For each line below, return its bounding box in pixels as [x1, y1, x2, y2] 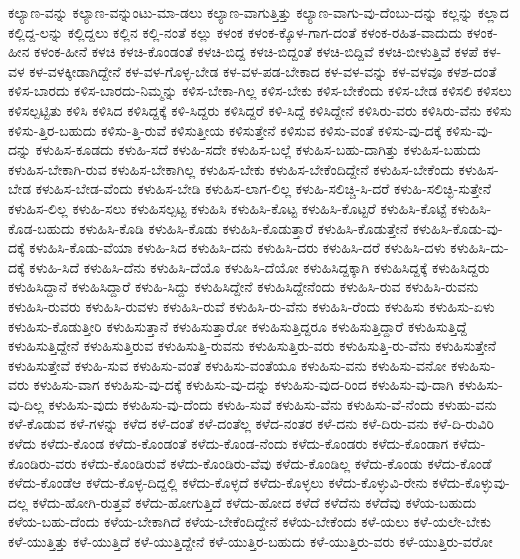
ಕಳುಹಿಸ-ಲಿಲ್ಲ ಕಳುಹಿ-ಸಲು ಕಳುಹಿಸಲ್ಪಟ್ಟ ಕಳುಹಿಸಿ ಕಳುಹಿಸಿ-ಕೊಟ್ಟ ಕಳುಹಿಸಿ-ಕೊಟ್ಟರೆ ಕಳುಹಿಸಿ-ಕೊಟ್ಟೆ [8, 197, 447, 218]
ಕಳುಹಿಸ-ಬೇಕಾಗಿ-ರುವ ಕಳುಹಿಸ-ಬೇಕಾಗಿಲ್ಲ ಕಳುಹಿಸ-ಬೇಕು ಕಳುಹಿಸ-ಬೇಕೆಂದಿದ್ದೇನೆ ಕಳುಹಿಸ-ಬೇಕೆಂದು [8, 158, 454, 179]
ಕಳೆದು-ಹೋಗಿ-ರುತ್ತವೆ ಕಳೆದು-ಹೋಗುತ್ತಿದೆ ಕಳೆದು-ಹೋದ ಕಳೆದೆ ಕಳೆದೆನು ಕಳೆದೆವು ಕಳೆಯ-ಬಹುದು [32, 491, 477, 512]
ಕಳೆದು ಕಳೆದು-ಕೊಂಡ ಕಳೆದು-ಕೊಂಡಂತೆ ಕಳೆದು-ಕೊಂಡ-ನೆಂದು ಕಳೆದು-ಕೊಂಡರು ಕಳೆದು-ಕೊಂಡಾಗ [8, 433, 449, 454]
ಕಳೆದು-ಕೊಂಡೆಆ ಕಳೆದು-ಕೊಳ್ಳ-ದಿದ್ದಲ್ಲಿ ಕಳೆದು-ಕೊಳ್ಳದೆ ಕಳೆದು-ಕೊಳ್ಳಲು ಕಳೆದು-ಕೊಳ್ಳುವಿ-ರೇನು [8, 472, 428, 493]
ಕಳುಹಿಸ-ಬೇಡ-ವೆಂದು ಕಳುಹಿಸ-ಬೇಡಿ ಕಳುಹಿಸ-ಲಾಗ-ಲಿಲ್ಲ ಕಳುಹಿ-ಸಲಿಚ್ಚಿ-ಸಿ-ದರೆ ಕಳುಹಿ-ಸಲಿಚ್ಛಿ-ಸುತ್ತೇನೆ [35, 178, 491, 199]
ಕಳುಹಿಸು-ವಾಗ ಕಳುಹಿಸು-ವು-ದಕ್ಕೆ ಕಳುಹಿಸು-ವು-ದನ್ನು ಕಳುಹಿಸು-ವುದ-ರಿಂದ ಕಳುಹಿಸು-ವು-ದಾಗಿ [33, 374, 454, 395]
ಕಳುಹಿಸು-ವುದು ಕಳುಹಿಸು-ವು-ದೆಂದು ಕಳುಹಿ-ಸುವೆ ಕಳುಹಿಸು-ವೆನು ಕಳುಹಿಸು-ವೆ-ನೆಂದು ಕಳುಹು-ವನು [48, 393, 497, 414]
